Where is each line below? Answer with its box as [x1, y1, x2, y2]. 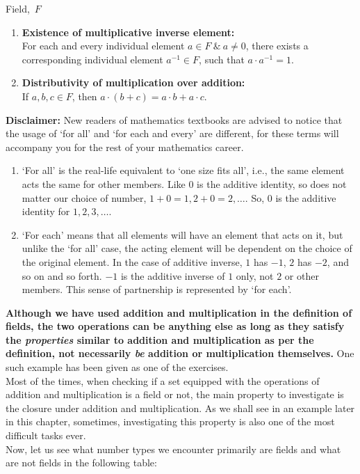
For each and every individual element [22, 38, 185, 53]
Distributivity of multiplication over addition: [22, 75, 245, 90]
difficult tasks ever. [6, 428, 86, 443]
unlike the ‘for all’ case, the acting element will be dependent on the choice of [22, 241, 352, 255]
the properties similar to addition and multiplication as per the [6, 332, 314, 347]
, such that [199, 52, 245, 66]
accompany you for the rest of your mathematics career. [6, 139, 244, 154]
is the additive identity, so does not [197, 176, 347, 191]
